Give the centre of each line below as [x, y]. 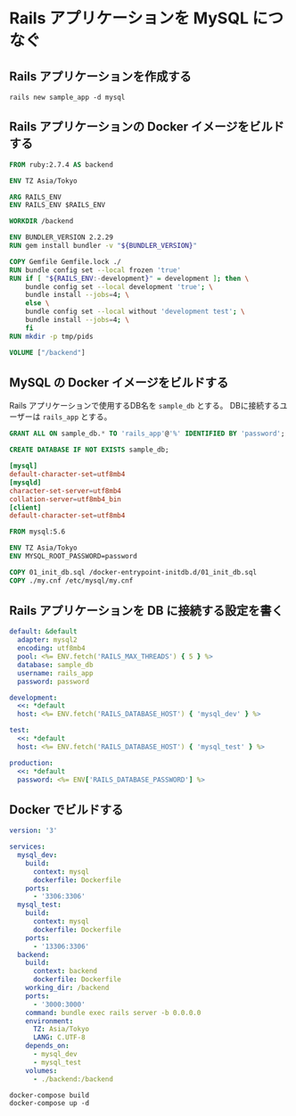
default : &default [43, 632]
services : [28, 847]
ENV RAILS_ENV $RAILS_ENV [57, 205]
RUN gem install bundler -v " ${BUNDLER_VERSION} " [103, 246]
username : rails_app [55, 673]
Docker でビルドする [66, 810]
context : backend [65, 971]
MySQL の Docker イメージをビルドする [119, 382]
